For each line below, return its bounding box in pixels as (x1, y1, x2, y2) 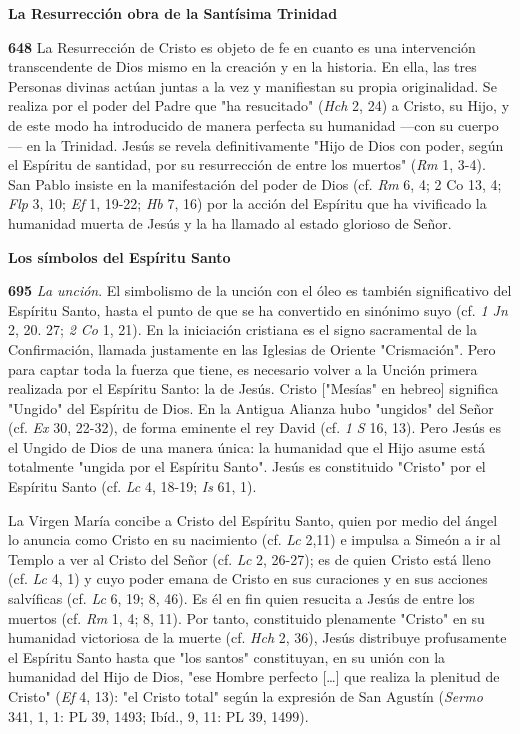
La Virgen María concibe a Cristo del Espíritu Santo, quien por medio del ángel (8, 509, 498, 530)
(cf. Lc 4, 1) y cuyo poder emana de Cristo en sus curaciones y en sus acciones (8, 568, 488, 589)
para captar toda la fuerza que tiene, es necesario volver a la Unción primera (8, 358, 478, 379)
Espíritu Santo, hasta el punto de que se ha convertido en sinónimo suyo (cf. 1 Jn (8, 299, 508, 320)
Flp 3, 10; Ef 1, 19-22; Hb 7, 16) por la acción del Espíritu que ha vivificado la (8, 193, 487, 214)
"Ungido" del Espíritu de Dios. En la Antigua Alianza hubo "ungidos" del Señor (8, 397, 494, 418)
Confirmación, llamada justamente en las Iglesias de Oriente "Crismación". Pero (8, 338, 496, 359)
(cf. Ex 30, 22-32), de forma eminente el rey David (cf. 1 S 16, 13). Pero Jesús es (8, 417, 502, 438)
